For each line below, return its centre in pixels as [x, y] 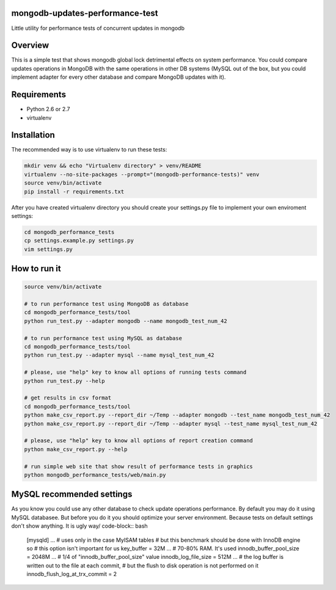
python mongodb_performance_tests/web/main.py [95, 475]
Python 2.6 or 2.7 [48, 109]
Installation [33, 135]
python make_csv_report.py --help [76, 449]
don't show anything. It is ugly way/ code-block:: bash [79, 526]
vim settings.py [49, 249]
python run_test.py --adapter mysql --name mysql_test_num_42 [119, 355]
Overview [30, 46]
